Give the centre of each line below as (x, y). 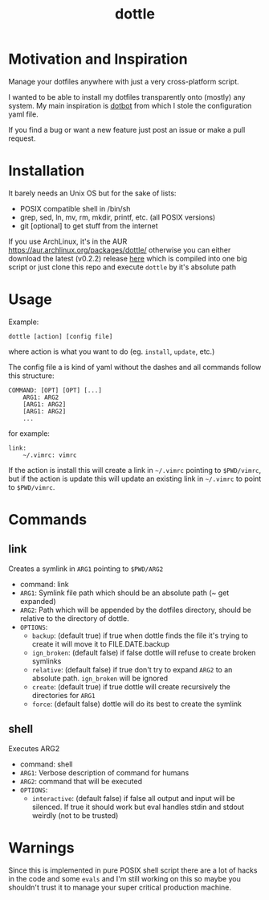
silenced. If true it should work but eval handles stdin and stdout (138, 807)
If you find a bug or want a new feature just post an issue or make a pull (127, 129)
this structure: (31, 376)
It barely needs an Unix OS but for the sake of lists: (92, 193)
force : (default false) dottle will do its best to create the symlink (137, 704)
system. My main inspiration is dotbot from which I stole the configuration (130, 105)
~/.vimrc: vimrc (50, 455)
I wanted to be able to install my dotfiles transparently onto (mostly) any (127, 97)
